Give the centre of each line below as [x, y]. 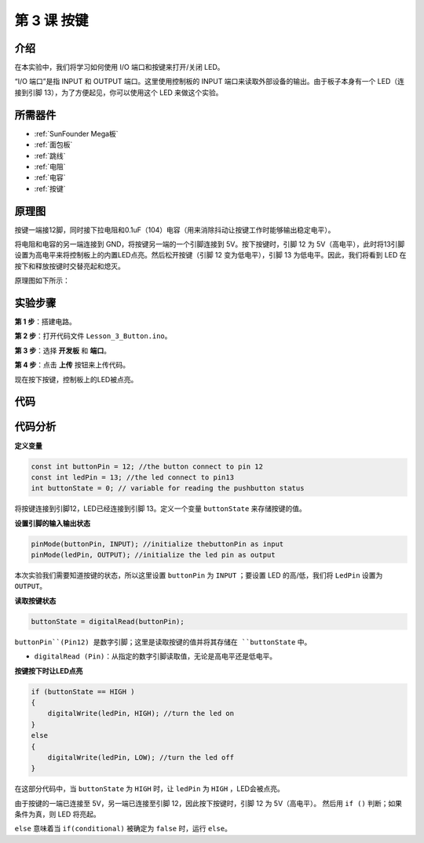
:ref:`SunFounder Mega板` [76, 133]
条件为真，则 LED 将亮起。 [58, 814]
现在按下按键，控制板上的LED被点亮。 [76, 379]
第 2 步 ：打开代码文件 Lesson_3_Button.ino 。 [93, 336]
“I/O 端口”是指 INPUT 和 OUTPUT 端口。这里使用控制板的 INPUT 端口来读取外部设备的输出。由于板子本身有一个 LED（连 [209, 82]
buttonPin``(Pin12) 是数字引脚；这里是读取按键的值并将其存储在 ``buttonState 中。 [163, 642]
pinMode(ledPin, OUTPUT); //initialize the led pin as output [153, 555]
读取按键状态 [35, 600]
